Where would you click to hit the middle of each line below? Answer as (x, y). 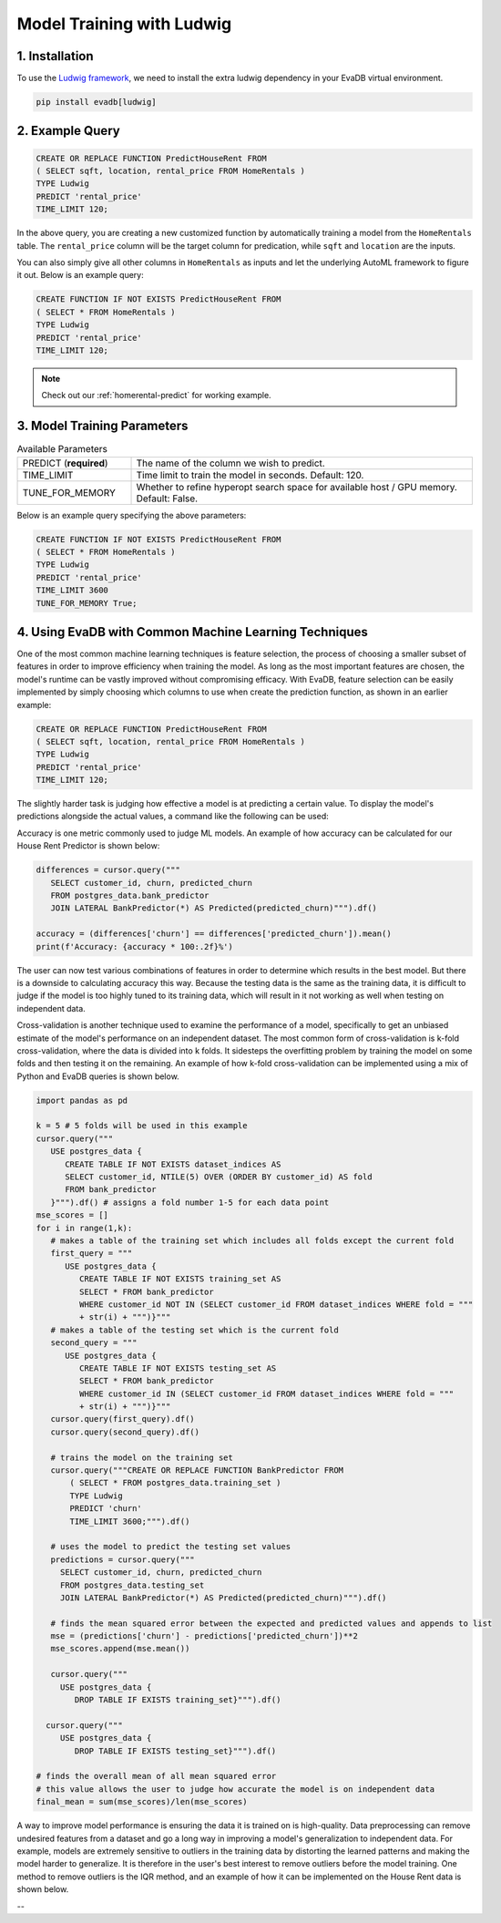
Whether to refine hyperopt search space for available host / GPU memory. (297, 487)
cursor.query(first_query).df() (123, 1419)
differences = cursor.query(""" (108, 870)
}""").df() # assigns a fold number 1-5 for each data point (190, 1202)
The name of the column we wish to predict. (230, 463)
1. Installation (56, 56)
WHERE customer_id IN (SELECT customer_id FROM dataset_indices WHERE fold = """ (266, 1393)
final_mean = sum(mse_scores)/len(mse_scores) (142, 1802)
